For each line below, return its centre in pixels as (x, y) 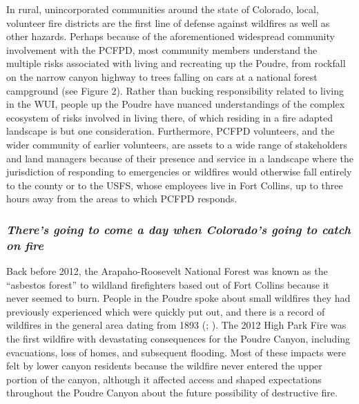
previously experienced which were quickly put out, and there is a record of (166, 311)
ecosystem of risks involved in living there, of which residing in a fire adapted (170, 117)
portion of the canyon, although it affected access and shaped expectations (164, 379)
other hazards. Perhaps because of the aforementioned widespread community (171, 36)
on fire (25, 245)
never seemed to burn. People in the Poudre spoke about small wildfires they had (178, 298)
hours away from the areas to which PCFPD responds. (122, 199)
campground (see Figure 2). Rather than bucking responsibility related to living (175, 90)
